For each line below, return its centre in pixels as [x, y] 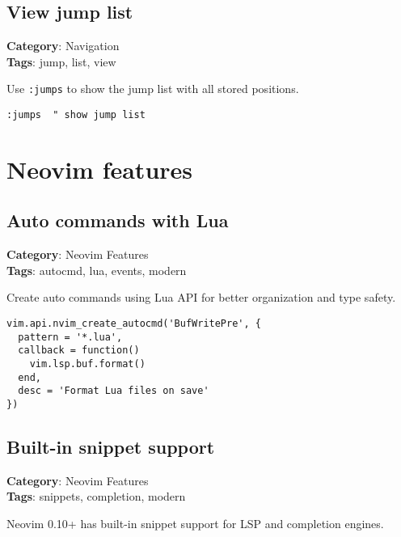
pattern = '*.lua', [70, 337]
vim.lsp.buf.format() [87, 364]
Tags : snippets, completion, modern [96, 496]
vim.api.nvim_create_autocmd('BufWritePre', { [134, 324]
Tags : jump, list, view [61, 61]
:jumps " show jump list [76, 115]
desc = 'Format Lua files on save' [114, 391]
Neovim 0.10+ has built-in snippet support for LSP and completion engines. [195, 524]
